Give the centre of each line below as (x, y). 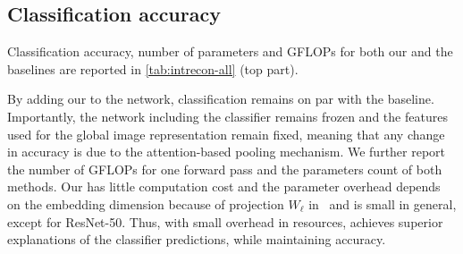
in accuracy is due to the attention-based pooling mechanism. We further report (227, 152)
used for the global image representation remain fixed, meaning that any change (226, 134)
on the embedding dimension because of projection (146, 203)
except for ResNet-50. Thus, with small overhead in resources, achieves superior (225, 221)
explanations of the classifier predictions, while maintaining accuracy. (197, 239)
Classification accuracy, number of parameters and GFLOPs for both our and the (230, 51)
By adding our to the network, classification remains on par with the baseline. (221, 99)
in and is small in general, (383, 203)
